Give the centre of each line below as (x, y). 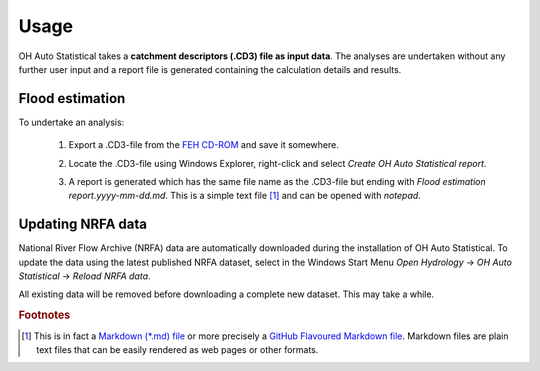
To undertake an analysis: (71, 122)
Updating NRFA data (83, 224)
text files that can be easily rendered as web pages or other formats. (177, 349)
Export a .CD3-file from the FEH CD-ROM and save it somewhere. (203, 145)
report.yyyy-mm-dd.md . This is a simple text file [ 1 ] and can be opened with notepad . (245, 196)
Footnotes (44, 315)
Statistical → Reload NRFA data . (84, 276)
